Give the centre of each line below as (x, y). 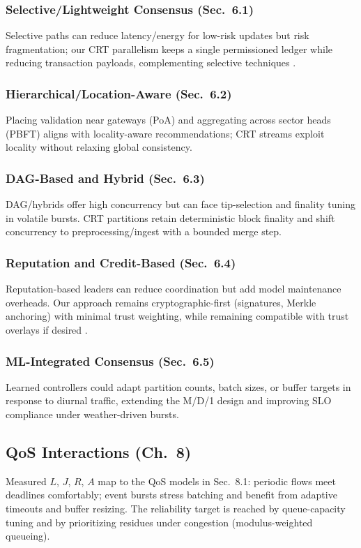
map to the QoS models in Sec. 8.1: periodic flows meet (217, 481)
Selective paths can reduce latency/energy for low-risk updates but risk (158, 35)
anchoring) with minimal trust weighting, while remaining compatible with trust (177, 316)
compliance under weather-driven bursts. (92, 414)
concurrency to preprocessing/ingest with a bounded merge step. (144, 231)
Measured (26, 481)
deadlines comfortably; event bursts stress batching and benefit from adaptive (171, 495)
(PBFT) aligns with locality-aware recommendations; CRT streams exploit (165, 133)
